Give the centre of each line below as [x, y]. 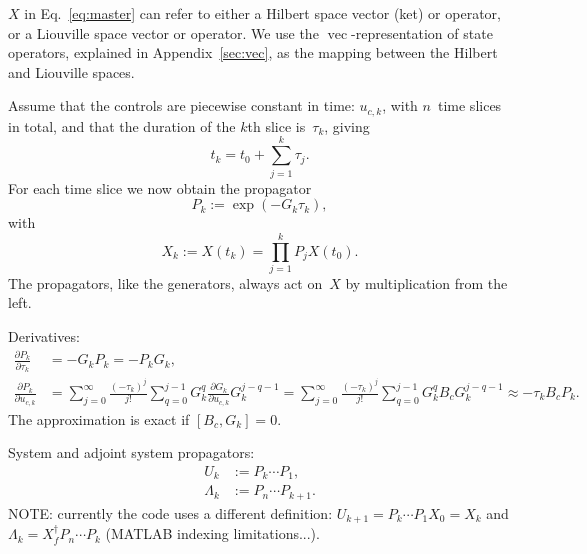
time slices [469, 105]
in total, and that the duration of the [122, 125]
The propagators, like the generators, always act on [165, 282]
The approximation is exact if [99, 418]
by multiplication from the [426, 282]
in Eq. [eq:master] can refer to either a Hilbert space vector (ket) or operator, [262, 13]
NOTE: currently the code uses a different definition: [170, 512]
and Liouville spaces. [71, 71]
